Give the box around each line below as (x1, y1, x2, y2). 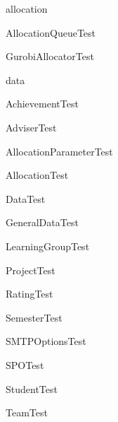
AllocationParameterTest (6, 143, 113, 158)
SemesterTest (6, 310, 63, 324)
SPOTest (6, 357, 44, 372)
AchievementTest (6, 96, 79, 111)
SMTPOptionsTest (6, 334, 86, 348)
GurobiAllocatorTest (6, 49, 94, 64)
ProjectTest (6, 262, 55, 277)
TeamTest (6, 405, 48, 420)
